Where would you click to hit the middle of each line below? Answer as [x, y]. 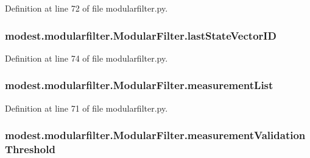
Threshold [30, 149]
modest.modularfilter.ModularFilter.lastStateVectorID [141, 35]
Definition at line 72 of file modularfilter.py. [86, 8]
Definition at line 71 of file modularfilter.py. [86, 108]
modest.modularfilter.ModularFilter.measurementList [139, 85]
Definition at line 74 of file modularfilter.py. [86, 58]
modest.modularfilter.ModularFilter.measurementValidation [155, 135]
